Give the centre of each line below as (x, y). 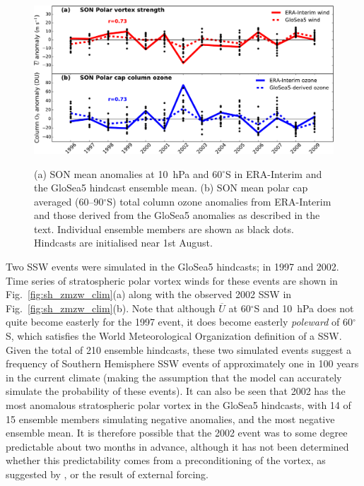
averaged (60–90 (69, 201)
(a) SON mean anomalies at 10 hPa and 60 (128, 173)
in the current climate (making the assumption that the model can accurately (174, 377)
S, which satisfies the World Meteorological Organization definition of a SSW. (174, 336)
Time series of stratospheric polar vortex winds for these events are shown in (172, 280)
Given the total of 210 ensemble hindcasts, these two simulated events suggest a (179, 349)
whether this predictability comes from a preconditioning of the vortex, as (166, 460)
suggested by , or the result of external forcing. (107, 474)
